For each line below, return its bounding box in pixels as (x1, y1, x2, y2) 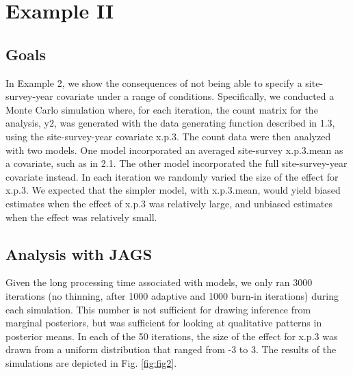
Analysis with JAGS (5, 243, 153, 264)
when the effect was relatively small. (5, 209, 157, 224)
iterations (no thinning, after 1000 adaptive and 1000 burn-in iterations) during (5, 288, 339, 302)
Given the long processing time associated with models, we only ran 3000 (5, 275, 313, 289)
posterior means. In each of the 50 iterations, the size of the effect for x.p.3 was (5, 328, 338, 343)
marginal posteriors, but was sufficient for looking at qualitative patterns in (5, 315, 322, 330)
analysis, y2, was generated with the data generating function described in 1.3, (5, 116, 335, 130)
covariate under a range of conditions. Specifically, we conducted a (56, 89, 335, 103)
